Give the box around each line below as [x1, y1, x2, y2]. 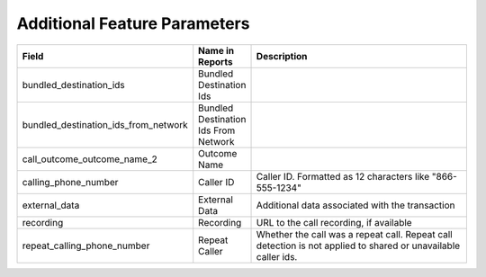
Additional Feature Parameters [16, 13, 250, 33]
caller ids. [256, 250, 298, 263]
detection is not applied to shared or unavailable [256, 239, 461, 252]
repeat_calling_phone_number [22, 239, 150, 252]
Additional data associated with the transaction [256, 199, 455, 211]
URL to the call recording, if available [256, 216, 413, 228]
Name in [198, 44, 235, 57]
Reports [198, 55, 233, 67]
